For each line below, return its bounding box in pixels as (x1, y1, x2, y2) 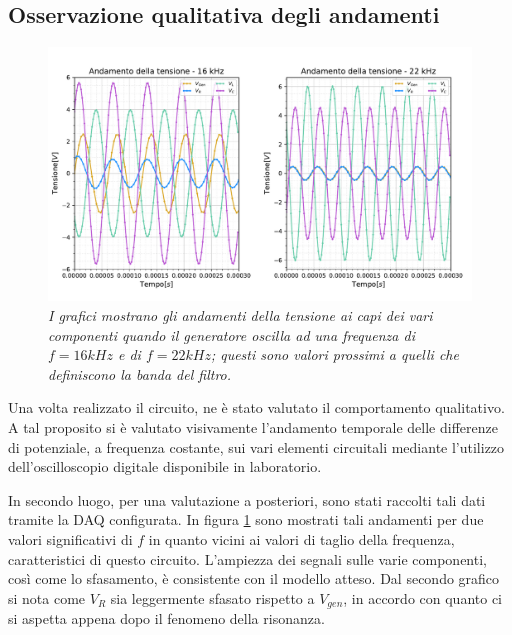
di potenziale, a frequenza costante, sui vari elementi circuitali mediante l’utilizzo (8, 436, 505, 457)
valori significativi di (8, 528, 133, 549)
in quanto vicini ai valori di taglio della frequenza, (148, 528, 455, 549)
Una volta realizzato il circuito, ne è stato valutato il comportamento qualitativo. (8, 397, 505, 418)
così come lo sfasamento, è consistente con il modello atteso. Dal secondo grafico (8, 568, 500, 589)
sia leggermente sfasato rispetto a (110, 587, 315, 608)
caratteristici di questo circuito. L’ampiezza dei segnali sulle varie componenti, (8, 548, 487, 569)
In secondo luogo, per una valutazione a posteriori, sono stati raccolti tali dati (8, 489, 486, 510)
